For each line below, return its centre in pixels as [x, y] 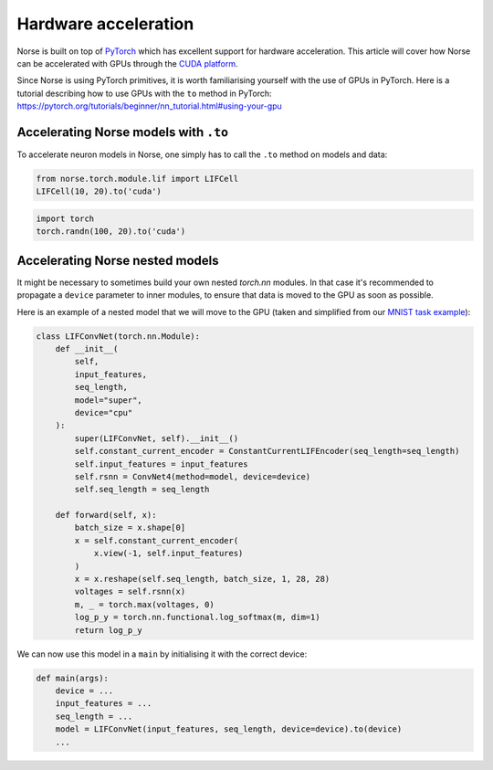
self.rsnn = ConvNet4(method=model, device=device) [193, 476]
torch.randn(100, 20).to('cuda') [111, 232]
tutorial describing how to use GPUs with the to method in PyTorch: [145, 93]
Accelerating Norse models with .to [122, 132]
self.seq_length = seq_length [142, 490]
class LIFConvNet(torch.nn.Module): [118, 336]
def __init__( [87, 349]
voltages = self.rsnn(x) [130, 592]
